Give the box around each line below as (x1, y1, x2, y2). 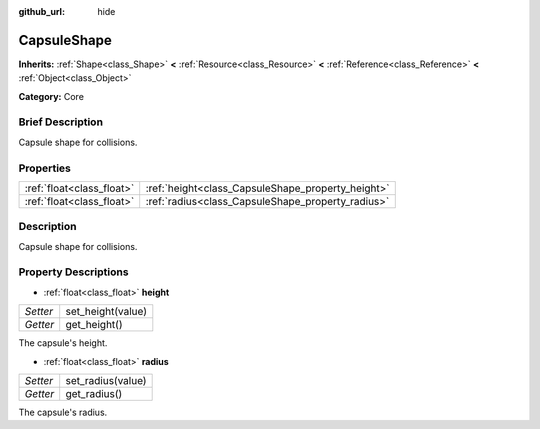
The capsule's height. (18, 337, 108, 349)
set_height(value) (65, 305, 148, 319)
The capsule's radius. (18, 406, 108, 419)
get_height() (65, 318, 123, 332)
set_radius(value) (65, 374, 147, 388)
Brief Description (18, 115, 104, 129)
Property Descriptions (18, 265, 129, 279)
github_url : (18, 6, 65, 17)
